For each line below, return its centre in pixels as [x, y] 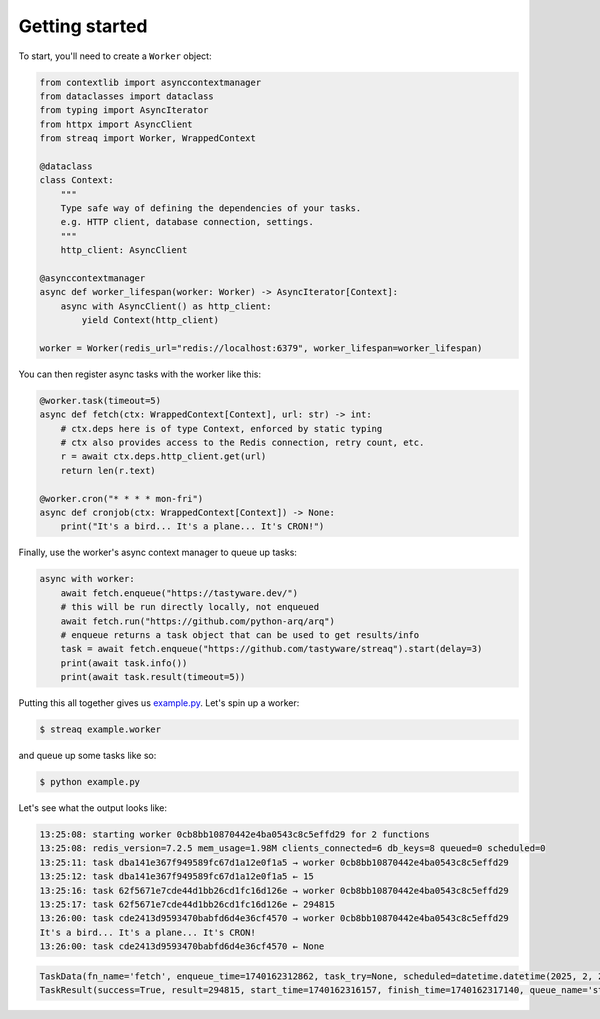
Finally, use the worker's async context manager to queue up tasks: [157, 552]
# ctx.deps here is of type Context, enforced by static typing [221, 428]
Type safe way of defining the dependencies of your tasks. [211, 208]
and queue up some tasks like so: [87, 756]
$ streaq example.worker [100, 729]
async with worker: [87, 579]
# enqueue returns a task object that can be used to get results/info [240, 634]
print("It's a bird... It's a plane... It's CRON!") [192, 526]
